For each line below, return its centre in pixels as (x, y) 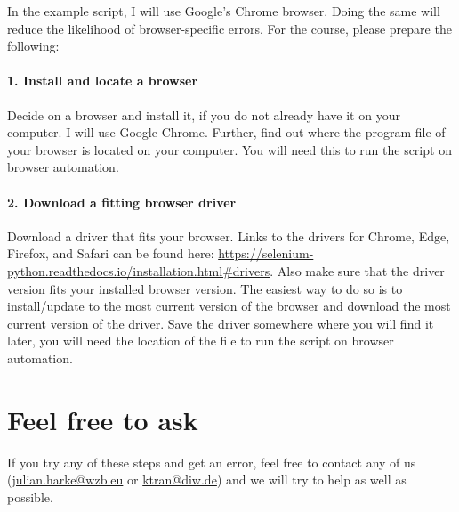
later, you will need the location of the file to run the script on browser (201, 341)
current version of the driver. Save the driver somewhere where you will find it (221, 323)
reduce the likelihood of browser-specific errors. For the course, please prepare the (229, 28)
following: (33, 46)
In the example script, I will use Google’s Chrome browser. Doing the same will (224, 11)
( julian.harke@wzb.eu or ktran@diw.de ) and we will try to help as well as (207, 479)
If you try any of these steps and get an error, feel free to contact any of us (212, 462)
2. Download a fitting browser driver (122, 202)
